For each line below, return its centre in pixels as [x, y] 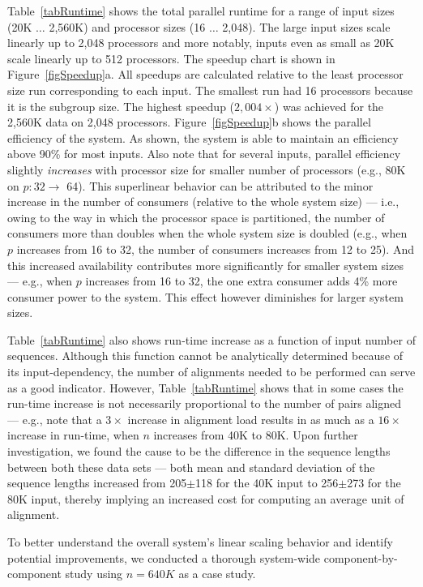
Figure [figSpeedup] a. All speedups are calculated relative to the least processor [205, 74]
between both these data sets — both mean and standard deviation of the [191, 467]
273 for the [374, 483]
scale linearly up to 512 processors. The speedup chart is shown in [171, 58]
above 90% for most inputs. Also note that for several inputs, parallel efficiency [204, 154]
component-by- [361, 557]
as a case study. [217, 574]
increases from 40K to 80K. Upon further [256, 435]
